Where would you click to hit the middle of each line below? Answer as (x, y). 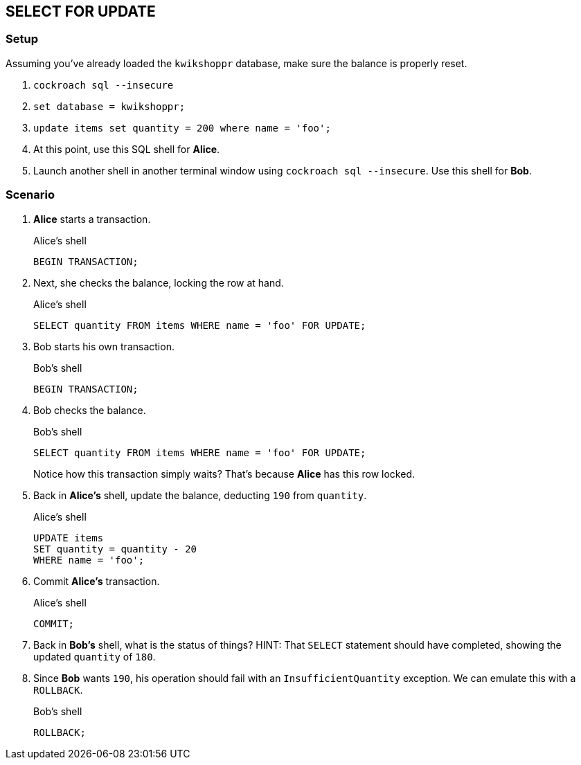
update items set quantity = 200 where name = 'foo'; (182, 128)
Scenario (30, 195)
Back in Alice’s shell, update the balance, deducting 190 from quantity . (200, 495)
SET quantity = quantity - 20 (115, 549)
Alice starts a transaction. (92, 219)
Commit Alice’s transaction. (97, 581)
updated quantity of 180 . (95, 656)
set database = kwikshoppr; (109, 106)
